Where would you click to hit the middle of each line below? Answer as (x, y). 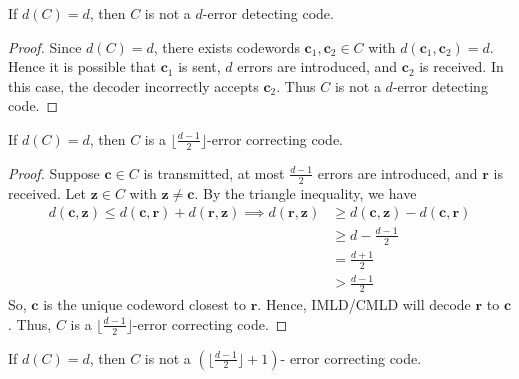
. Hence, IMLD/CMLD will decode (364, 304)
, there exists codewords (226, 46)
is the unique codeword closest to (145, 304)
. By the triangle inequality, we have (305, 192)
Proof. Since (45, 46)
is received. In (461, 66)
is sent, (199, 66)
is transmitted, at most (214, 172)
